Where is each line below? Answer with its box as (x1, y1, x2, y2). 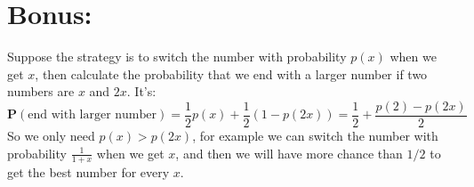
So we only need (7, 126, 95, 144)
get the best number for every (7, 163, 170, 182)
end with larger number (28, 109, 157, 122)
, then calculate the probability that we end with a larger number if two (35, 64, 428, 83)
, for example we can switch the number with (192, 126, 438, 144)
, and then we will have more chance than (175, 143, 403, 162)
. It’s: (126, 82, 157, 101)
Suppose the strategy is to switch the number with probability (7, 47, 347, 66)
